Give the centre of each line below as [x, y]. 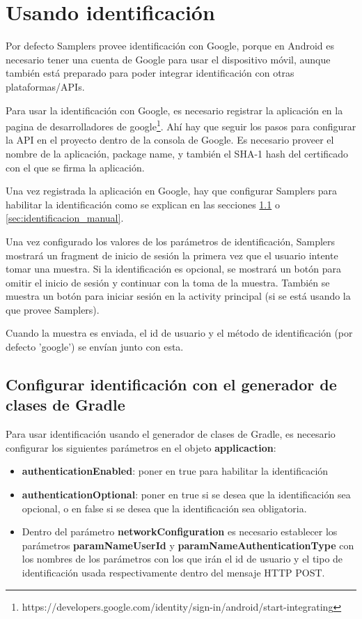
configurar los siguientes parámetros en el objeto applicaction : [141, 447]
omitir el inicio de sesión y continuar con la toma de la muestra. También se [168, 282]
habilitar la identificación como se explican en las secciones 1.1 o [143, 204]
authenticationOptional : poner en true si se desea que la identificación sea [186, 495]
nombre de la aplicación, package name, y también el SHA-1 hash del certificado [177, 153]
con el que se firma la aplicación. [75, 167]
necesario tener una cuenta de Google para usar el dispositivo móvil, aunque [168, 59]
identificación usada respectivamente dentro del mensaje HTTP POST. [173, 572]
